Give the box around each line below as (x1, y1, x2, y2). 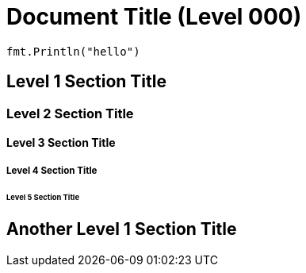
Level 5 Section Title (6, 193, 79, 202)
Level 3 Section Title (6, 136, 116, 150)
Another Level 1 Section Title (6, 219, 237, 240)
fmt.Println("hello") (6, 44, 140, 58)
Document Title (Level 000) (6, 3, 302, 30)
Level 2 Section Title (6, 105, 134, 121)
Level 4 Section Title (6, 164, 98, 176)
